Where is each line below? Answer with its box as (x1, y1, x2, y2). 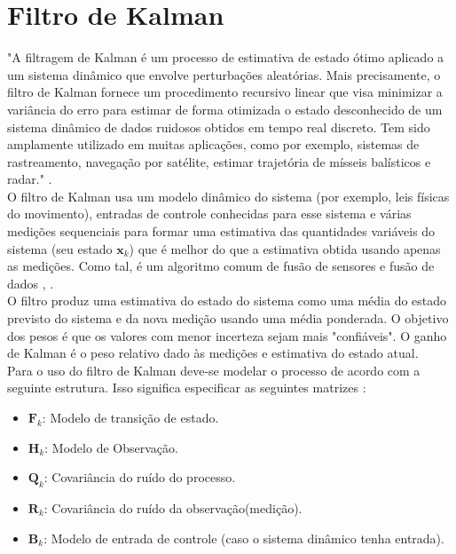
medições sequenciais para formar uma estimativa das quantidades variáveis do (7, 222, 436, 241)
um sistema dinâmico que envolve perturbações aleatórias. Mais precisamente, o (7, 65, 441, 83)
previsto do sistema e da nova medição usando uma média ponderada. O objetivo (7, 309, 449, 328)
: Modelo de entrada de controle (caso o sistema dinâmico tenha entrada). (43, 528, 444, 547)
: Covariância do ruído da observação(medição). (43, 498, 303, 517)
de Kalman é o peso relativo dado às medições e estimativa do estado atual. (7, 344, 419, 362)
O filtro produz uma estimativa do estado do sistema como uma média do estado (7, 291, 447, 310)
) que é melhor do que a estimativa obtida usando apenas (129, 239, 441, 257)
